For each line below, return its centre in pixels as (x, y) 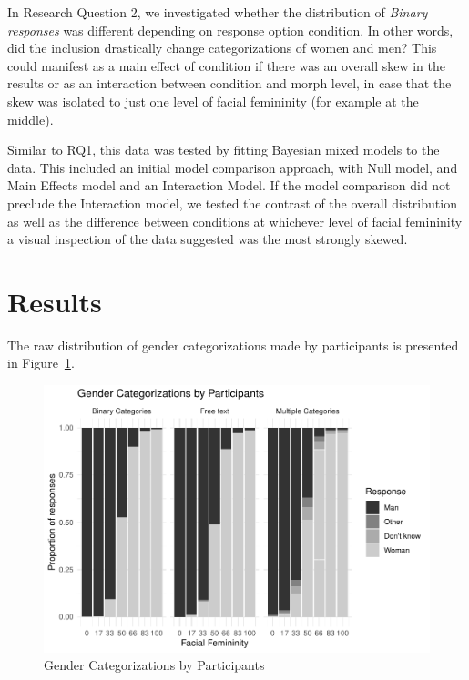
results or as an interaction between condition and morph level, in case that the (229, 83)
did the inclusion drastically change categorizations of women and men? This (222, 48)
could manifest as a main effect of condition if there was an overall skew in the (226, 65)
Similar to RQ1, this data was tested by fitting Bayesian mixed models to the (224, 150)
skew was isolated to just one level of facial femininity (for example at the (213, 101)
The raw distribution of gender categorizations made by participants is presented (233, 345)
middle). (31, 119)
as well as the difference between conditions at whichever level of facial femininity (235, 221)
